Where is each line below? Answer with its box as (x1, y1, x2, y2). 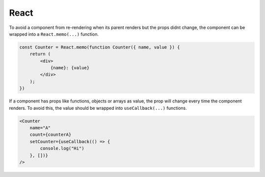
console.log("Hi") (40, 146, 84, 152)
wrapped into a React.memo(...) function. (9, 31, 99, 37)
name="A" (29, 125, 51, 131)
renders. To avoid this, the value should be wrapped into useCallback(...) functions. (9, 105, 187, 111)
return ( (29, 51, 51, 57)
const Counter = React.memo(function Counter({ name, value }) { (19, 44, 180, 50)
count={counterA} (29, 132, 72, 137)
